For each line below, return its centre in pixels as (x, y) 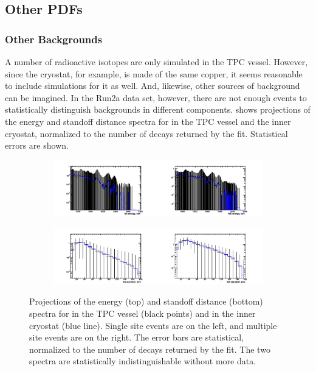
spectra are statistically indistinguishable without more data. (143, 361)
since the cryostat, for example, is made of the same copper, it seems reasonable (154, 73)
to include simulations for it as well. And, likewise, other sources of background (153, 86)
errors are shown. (37, 145)
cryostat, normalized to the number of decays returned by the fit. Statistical (146, 133)
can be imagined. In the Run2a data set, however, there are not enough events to (156, 97)
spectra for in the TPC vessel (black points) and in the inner (143, 313)
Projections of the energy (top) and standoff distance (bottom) (146, 301)
